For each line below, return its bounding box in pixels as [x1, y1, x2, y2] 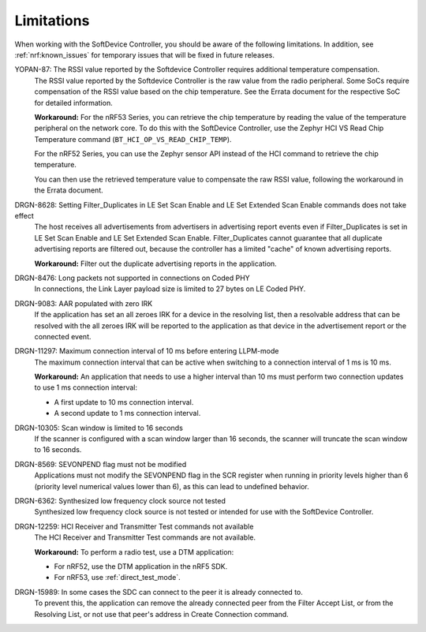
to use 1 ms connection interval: [34, 383, 138, 392]
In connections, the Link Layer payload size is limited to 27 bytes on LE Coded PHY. [34, 284, 306, 294]
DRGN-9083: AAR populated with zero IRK [14, 298, 153, 308]
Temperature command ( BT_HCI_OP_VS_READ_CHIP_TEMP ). [34, 134, 232, 144]
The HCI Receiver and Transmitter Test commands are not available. [34, 533, 256, 542]
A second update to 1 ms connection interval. [54, 409, 201, 418]
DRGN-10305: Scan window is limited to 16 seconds [14, 423, 183, 432]
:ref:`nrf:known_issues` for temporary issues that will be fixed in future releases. [14, 50, 275, 59]
